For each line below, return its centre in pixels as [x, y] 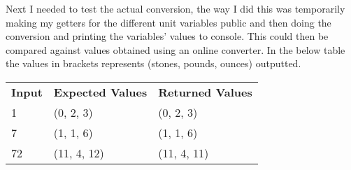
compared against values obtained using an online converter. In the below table [175, 49]
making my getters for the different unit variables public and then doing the [169, 22]
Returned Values [205, 92]
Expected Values [100, 92]
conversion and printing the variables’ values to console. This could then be [167, 36]
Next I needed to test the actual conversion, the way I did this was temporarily [175, 8]
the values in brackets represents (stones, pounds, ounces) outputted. [153, 63]
